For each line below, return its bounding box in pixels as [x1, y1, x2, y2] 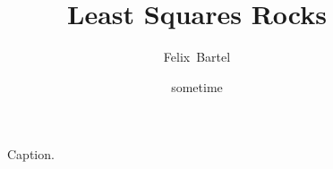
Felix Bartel [163, 47, 231, 66]
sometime [171, 77, 223, 96]
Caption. [7, 145, 55, 164]
